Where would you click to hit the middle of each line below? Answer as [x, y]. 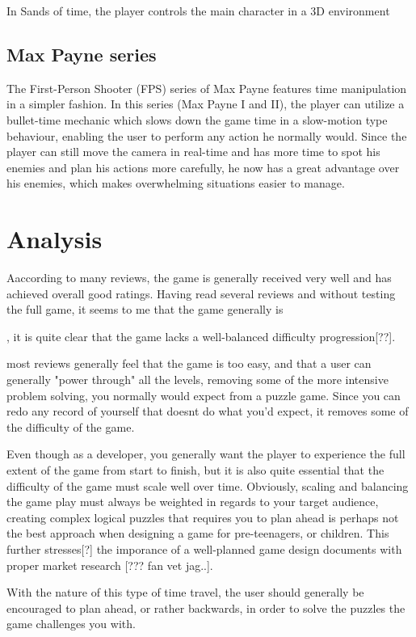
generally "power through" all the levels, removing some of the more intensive [197, 380]
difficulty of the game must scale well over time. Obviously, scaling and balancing [208, 485]
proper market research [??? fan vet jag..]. [110, 565]
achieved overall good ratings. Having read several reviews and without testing [201, 293]
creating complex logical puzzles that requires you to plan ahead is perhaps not [203, 517]
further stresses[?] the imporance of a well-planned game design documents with [204, 548]
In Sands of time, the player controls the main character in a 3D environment [198, 11]
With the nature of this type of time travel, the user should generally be [185, 592]
